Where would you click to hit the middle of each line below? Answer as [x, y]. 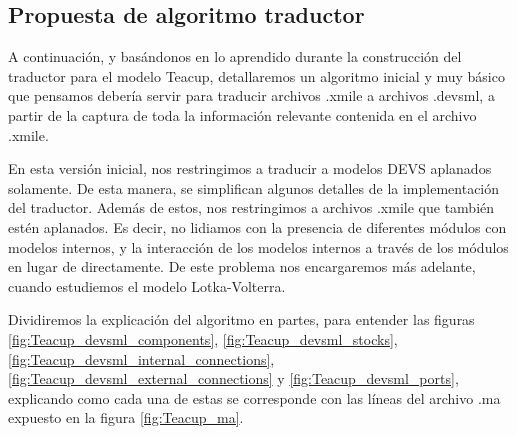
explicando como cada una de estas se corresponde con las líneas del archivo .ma [254, 397]
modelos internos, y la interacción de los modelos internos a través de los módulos [258, 246]
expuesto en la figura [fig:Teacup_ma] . [126, 417]
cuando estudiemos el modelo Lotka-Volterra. [147, 285]
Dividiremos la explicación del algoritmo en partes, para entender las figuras [241, 319]
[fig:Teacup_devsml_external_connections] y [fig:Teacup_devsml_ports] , [233, 378]
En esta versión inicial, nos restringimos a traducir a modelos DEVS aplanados [250, 168]
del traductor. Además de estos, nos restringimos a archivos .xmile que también [251, 207]
